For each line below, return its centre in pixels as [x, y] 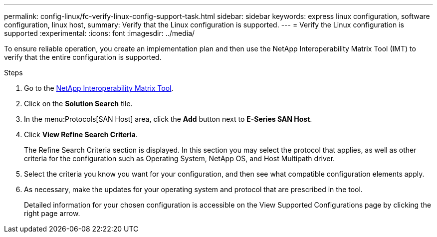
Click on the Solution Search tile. [78, 104]
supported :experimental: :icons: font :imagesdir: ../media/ [100, 33]
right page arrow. [52, 213]
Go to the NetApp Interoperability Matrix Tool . [99, 88]
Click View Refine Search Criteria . [81, 134]
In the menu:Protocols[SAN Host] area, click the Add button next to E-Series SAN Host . [168, 119]
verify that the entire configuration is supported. [83, 57]
